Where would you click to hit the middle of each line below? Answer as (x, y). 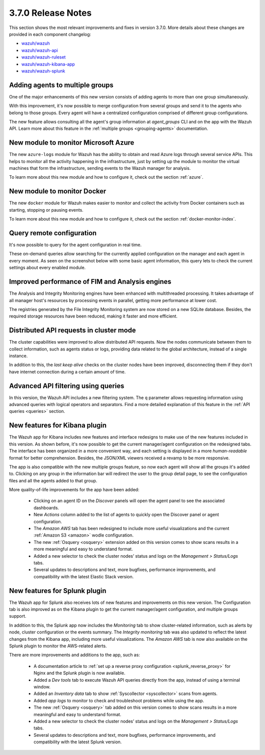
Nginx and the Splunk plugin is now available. (79, 673)
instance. (18, 356)
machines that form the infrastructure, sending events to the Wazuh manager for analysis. (100, 168)
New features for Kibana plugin (58, 425)
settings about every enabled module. (47, 268)
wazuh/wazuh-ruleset (43, 57)
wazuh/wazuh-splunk (43, 71)
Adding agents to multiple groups (61, 85)
